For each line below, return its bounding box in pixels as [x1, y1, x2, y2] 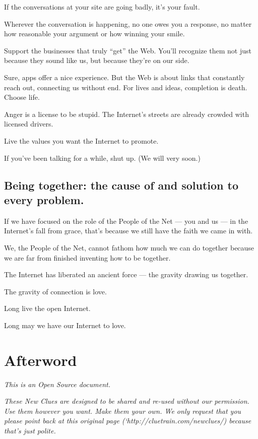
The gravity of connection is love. [4, 286, 107, 296]
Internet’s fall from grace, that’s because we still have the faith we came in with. [4, 225, 253, 236]
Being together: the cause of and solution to [4, 177, 239, 193]
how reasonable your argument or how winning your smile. [4, 28, 185, 39]
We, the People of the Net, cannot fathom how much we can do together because [4, 242, 254, 253]
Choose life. [4, 92, 40, 102]
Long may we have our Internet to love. [4, 320, 126, 330]
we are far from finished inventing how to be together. [4, 252, 171, 263]
